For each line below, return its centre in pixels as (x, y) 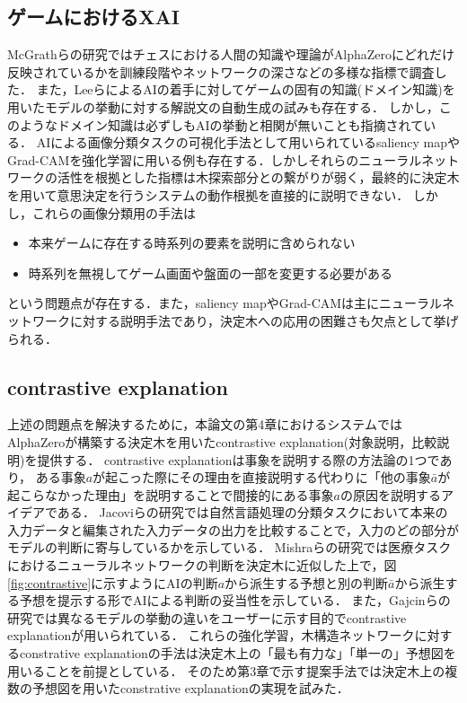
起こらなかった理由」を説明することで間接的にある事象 (171, 494)
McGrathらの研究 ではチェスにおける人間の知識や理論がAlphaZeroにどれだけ (231, 54)
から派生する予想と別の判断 (307, 582)
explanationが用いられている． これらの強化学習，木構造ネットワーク (211, 635)
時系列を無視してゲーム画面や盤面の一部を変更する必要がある (210, 272)
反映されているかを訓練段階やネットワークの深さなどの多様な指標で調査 (221, 71)
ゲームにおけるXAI (94, 17)
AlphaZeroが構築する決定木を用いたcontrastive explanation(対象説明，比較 (222, 441)
